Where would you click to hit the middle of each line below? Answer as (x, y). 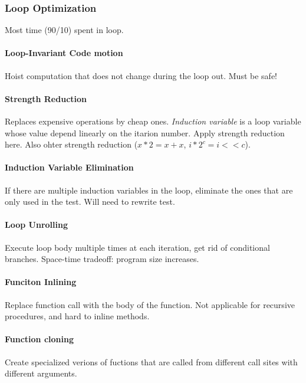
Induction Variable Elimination (69, 167)
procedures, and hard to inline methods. (77, 316)
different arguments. (41, 373)
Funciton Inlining (41, 282)
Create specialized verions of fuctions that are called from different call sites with (151, 361)
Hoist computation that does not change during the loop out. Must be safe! (141, 75)
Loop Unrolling (36, 225)
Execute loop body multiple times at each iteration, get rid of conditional (137, 247)
